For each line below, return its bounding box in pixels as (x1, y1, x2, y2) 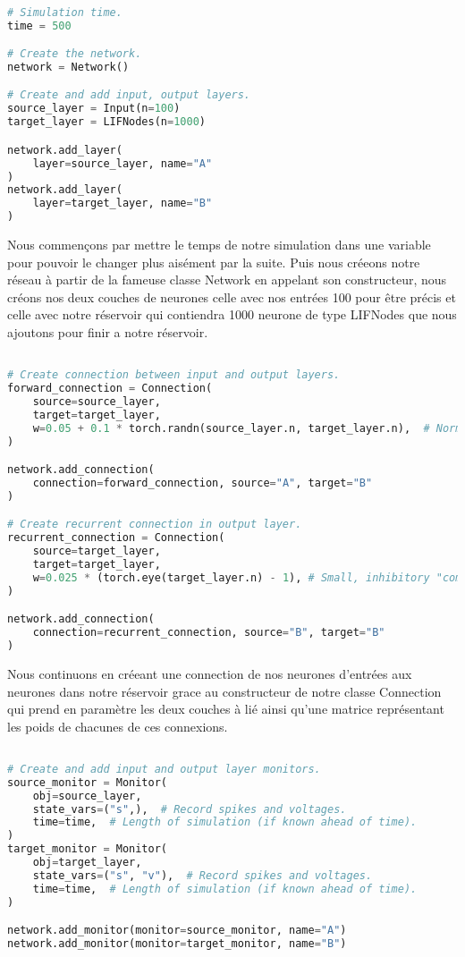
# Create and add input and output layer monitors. (7, 762, 321, 775)
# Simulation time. (7, 5, 123, 19)
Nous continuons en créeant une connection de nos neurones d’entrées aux (7, 664, 412, 682)
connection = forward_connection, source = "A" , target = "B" (32, 477, 373, 489)
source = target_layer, (32, 545, 161, 558)
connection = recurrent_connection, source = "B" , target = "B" (32, 626, 385, 639)
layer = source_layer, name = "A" (32, 157, 213, 170)
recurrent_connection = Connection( (7, 531, 225, 545)
